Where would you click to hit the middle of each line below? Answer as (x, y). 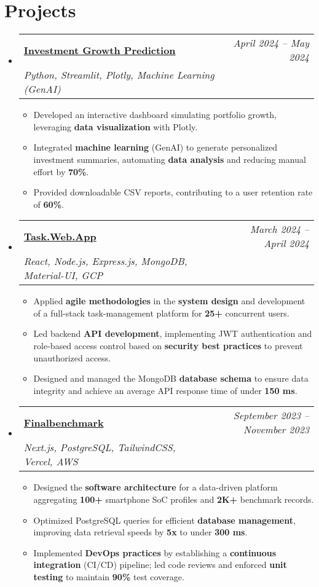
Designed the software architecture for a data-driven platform (156, 487)
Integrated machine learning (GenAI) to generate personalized (156, 147)
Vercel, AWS (51, 462)
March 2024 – (279, 229)
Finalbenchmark (64, 422)
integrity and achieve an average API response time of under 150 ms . (165, 390)
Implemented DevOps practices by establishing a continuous (155, 552)
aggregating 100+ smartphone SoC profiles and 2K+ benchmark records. (174, 499)
